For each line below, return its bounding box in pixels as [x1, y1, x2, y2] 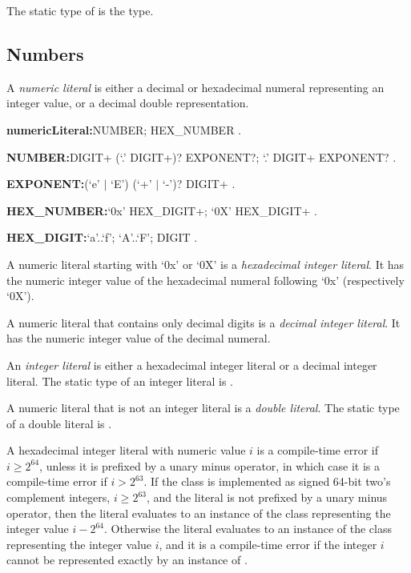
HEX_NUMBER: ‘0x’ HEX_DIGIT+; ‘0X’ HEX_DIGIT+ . [6, 202, 317, 218]
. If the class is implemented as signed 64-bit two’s [143, 473, 391, 490]
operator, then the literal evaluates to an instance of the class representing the [6, 504, 391, 521]
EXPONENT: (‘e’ [6, 175, 100, 192]
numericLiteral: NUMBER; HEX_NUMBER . [6, 121, 242, 138]
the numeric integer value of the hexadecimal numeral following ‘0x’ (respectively [6, 271, 405, 288]
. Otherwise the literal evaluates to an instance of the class [104, 520, 393, 537]
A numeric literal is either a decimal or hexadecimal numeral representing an [6, 78, 385, 95]
